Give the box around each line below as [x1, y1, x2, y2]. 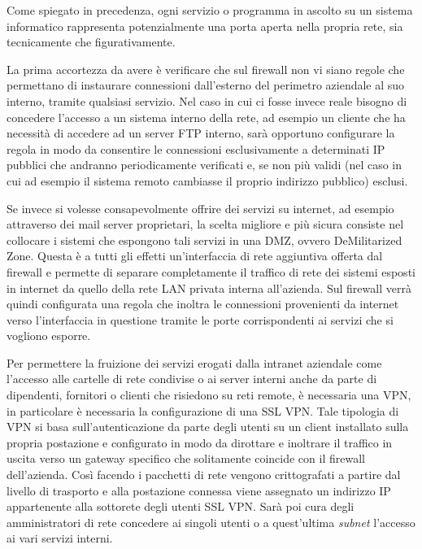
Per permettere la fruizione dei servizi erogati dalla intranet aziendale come [7, 354, 382, 371]
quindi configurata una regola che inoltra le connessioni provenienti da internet [7, 295, 399, 312]
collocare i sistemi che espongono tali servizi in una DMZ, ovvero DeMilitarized [7, 231, 402, 248]
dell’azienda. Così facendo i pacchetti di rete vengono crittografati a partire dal [7, 466, 401, 483]
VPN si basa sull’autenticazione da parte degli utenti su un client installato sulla [7, 418, 409, 435]
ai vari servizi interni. [7, 529, 113, 547]
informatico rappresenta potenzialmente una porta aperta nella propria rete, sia [7, 17, 403, 34]
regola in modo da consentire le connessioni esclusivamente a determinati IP [7, 140, 385, 157]
